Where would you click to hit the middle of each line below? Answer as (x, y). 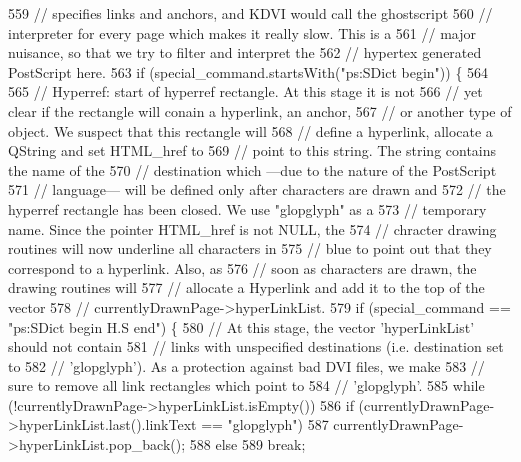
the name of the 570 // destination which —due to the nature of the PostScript (252, 169)
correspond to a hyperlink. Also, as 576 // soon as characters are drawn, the (242, 267)
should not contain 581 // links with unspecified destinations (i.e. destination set (256, 346)
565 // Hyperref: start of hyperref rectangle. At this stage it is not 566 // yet (245, 91)
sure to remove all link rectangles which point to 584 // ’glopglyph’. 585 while (246, 385)
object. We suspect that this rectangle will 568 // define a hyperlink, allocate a (250, 130)
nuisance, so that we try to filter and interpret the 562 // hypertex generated (245, 52)
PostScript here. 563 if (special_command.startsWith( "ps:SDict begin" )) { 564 (248, 71)
